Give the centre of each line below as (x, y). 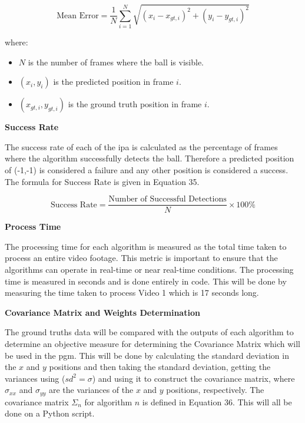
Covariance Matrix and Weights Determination (102, 312)
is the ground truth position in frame (135, 104)
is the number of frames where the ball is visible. (116, 62)
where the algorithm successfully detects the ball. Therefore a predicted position (150, 158)
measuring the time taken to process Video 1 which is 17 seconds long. (132, 293)
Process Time (33, 227)
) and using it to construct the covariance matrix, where (193, 378)
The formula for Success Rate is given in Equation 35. (102, 181)
